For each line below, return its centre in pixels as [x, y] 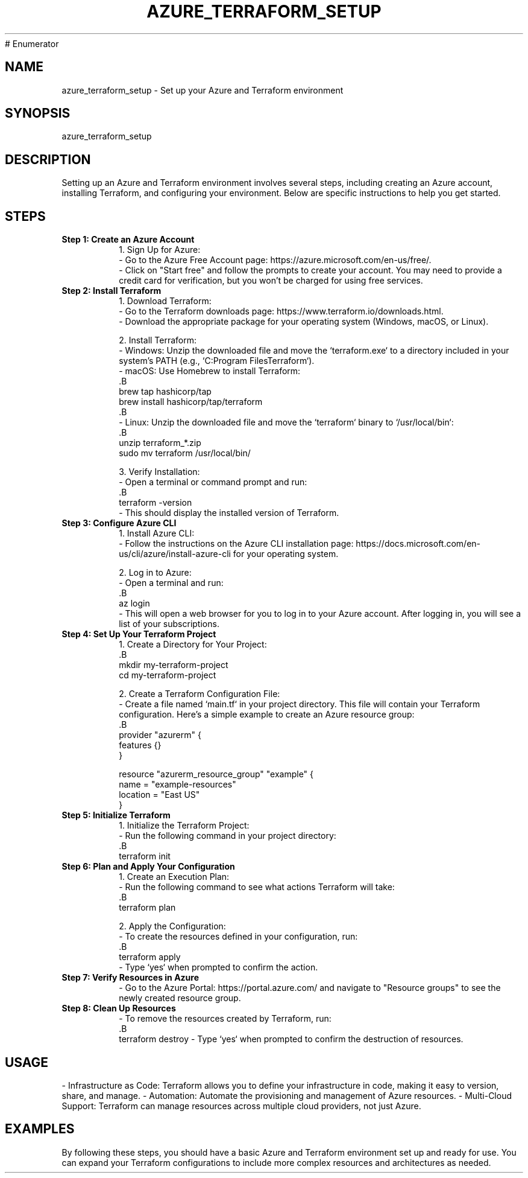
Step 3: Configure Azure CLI [119, 523]
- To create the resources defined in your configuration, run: [238, 937]
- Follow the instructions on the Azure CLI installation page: [236, 544]
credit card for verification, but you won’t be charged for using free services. [271, 281]
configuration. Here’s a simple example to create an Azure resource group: [267, 715]
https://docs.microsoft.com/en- [418, 544]
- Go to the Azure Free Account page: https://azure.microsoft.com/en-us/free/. [275, 260]
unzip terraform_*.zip [160, 443]
